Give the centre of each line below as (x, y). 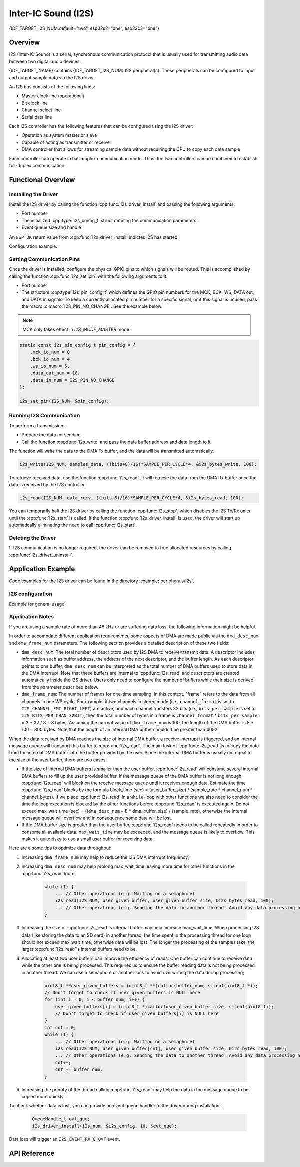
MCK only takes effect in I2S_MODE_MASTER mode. (77, 329)
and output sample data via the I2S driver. (52, 77)
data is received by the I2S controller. (47, 485)
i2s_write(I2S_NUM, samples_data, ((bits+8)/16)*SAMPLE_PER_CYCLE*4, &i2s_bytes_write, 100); (138, 464)
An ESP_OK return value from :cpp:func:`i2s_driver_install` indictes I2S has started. (94, 237)
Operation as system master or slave (59, 135)
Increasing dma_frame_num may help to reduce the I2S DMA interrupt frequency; (105, 857)
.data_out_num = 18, (55, 373)
